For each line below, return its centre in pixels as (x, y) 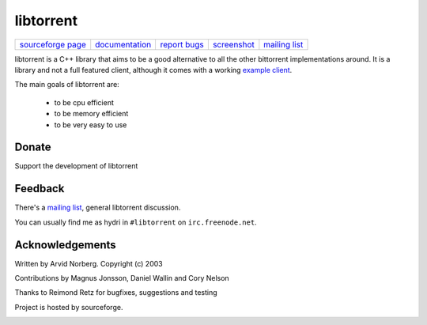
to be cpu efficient (84, 102)
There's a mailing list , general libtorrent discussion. (98, 208)
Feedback (40, 189)
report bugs (182, 44)
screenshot (233, 44)
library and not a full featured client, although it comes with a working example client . (153, 70)
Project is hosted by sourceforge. (69, 307)
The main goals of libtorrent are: (67, 85)
